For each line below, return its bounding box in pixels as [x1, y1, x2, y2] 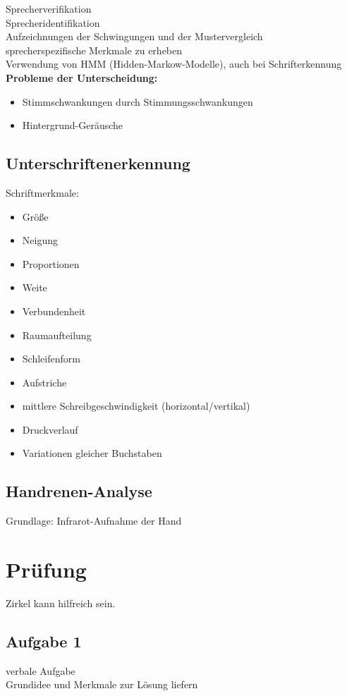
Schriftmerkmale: [6, 185, 79, 200]
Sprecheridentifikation [6, 15, 100, 30]
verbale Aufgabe [6, 663, 75, 678]
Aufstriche [22, 374, 67, 389]
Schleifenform [22, 351, 80, 366]
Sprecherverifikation [6, 1, 92, 16]
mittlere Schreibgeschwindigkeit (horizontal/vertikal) [22, 398, 250, 413]
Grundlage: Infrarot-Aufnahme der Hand [6, 513, 182, 528]
